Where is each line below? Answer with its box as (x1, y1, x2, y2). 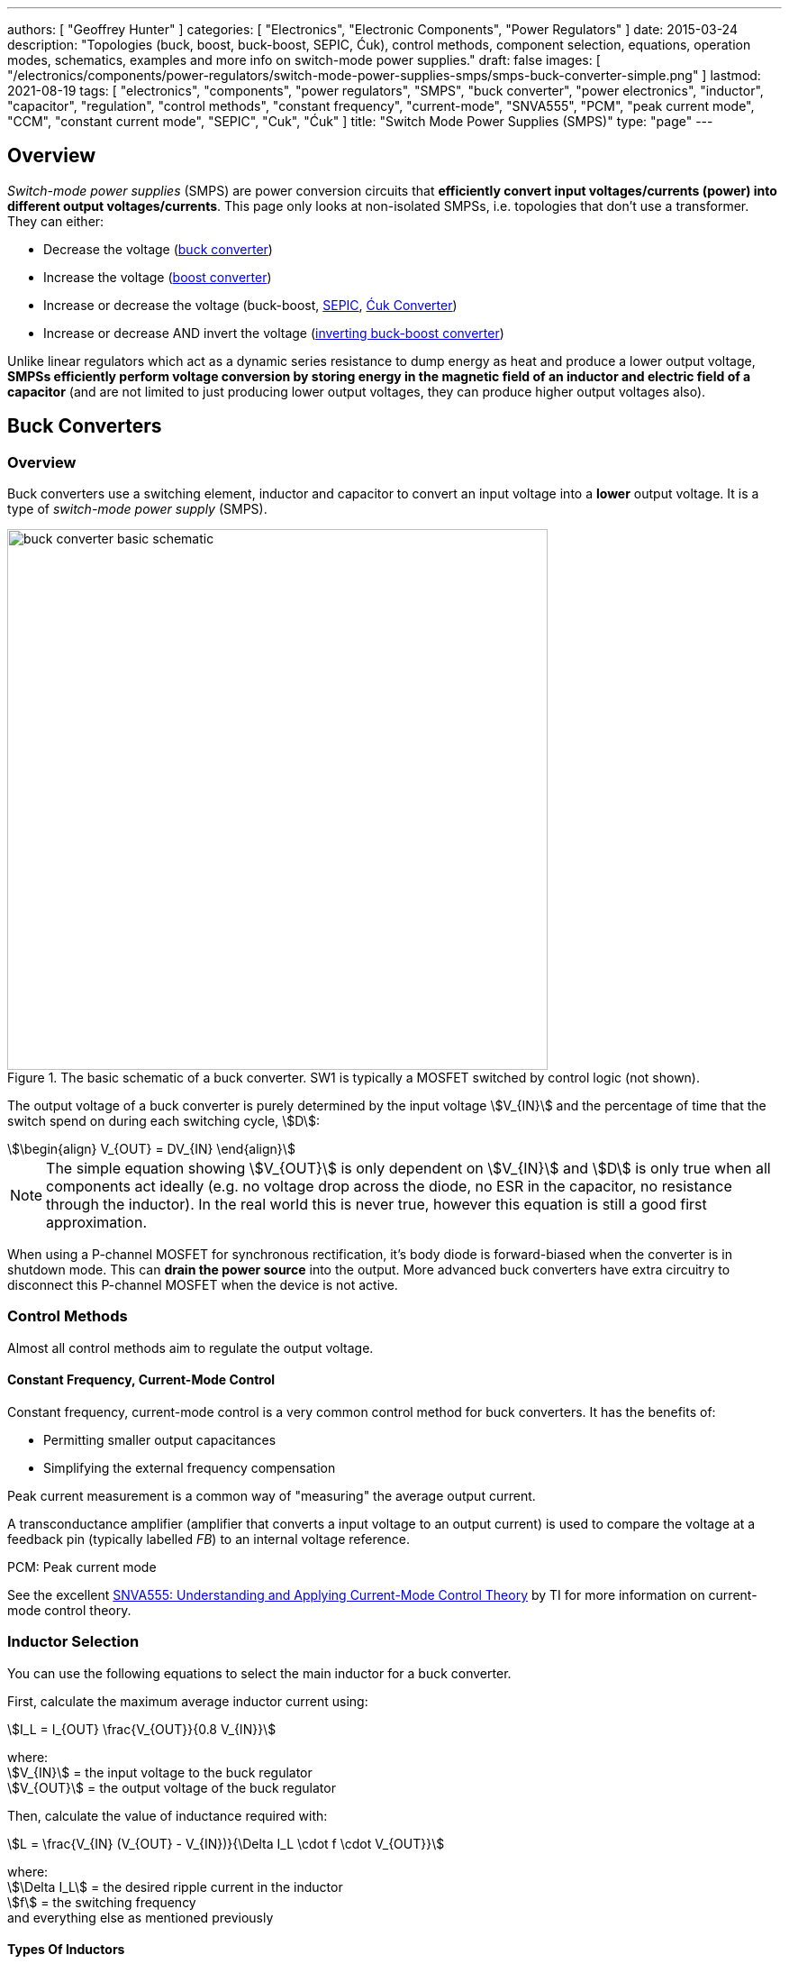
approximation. (46, 1213, 148, 1232)
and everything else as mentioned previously (7, 1909, 274, 1925)
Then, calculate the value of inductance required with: (7, 1807, 328, 1823)
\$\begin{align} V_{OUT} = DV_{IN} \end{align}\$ (7, 1141, 295, 1157)
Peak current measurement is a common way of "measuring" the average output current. (7, 1488, 536, 1504)
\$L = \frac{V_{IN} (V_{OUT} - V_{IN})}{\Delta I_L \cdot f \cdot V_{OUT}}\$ (7, 1835, 445, 1851)
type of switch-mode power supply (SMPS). (7, 501, 268, 517)
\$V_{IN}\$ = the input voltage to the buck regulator (7, 1764, 313, 1780)
